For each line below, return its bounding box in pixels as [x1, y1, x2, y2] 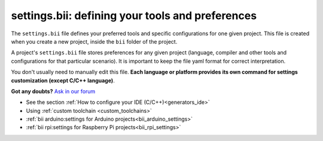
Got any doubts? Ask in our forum [11, 87, 96, 95]
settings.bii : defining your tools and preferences [11, 9, 257, 22]
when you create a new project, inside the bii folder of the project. [11, 38, 178, 45]
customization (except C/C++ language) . [11, 76, 115, 84]
